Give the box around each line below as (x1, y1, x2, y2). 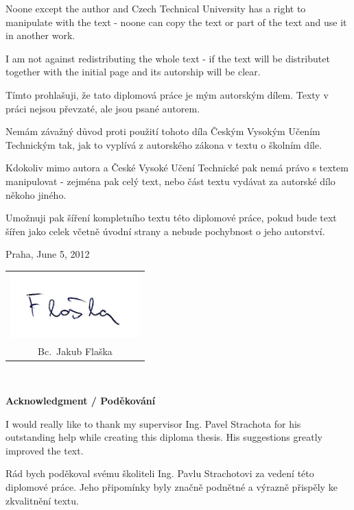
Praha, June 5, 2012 (5, 247, 90, 261)
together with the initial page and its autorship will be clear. (5, 64, 261, 79)
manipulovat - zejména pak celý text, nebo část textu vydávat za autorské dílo (5, 173, 335, 188)
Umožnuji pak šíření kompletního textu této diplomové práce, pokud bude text (5, 210, 337, 225)
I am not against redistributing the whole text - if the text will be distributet (5, 51, 330, 65)
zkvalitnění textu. (5, 493, 79, 507)
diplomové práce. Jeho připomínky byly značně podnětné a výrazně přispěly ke (5, 479, 338, 494)
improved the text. (5, 443, 84, 457)
